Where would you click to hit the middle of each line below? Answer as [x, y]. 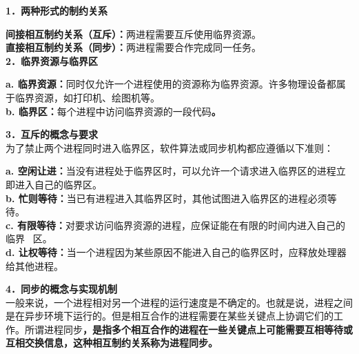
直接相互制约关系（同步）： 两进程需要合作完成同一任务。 [133, 47]
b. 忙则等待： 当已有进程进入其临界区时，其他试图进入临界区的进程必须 [166, 198]
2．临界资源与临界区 [52, 60]
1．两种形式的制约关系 [57, 10]
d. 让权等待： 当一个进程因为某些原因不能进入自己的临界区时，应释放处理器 [176, 252]
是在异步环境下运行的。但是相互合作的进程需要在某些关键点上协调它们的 [170, 316]
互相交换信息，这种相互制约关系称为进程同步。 [112, 343]
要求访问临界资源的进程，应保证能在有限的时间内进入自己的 [210, 225]
